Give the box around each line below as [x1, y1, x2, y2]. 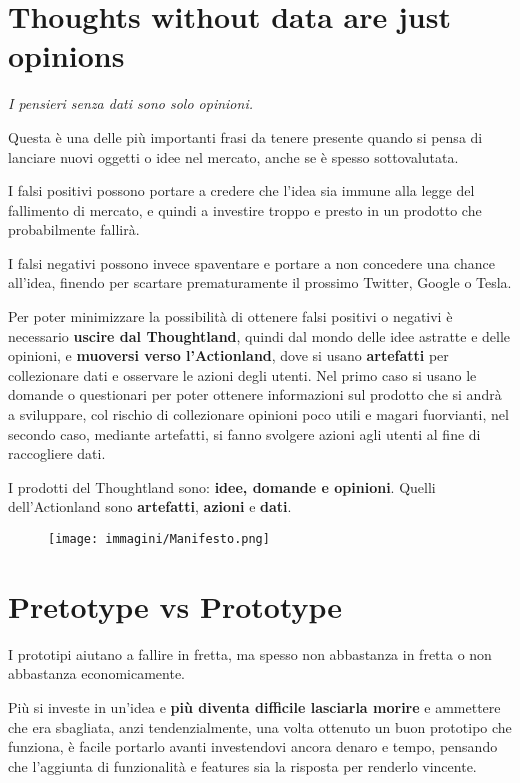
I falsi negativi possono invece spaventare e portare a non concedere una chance [8, 252, 495, 273]
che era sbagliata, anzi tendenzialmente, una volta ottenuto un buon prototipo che [8, 716, 512, 737]
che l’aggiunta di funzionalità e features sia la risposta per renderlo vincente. [8, 755, 477, 776]
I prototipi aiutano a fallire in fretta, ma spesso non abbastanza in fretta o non [8, 643, 492, 664]
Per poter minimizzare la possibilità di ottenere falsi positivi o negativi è [8, 306, 453, 327]
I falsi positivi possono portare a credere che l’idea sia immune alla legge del [8, 180, 475, 201]
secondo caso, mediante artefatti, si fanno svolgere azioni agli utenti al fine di [8, 423, 481, 444]
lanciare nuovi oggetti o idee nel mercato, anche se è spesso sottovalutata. [8, 146, 459, 167]
